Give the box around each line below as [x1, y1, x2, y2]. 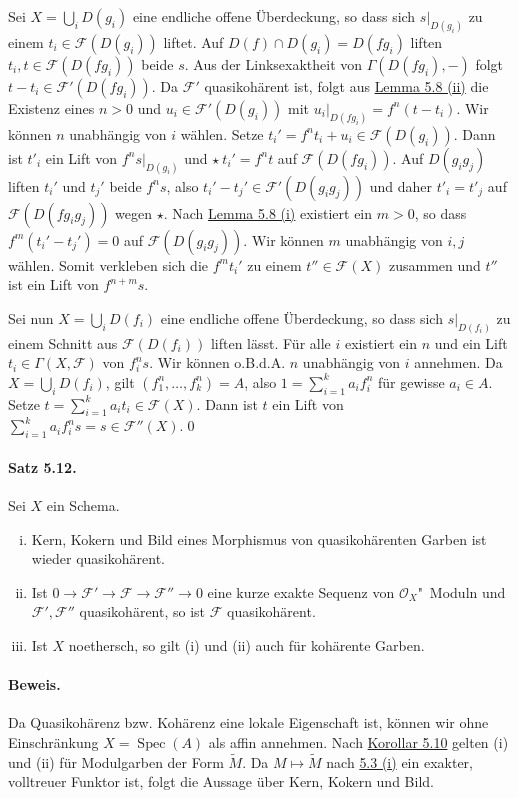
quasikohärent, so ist [79, 601, 206, 622]
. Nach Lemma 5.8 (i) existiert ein [163, 202, 373, 223]
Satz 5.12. [8, 456, 77, 477]
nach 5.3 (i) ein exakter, [326, 751, 473, 772]
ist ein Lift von [8, 274, 99, 295]
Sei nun [8, 307, 54, 328]
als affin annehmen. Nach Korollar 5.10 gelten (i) [208, 731, 509, 752]
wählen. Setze [180, 123, 264, 144]
